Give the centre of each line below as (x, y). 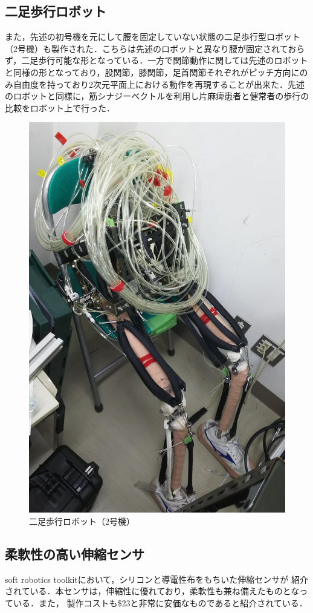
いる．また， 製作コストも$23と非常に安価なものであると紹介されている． (160, 603)
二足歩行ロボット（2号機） (82, 521)
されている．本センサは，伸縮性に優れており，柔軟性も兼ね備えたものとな (152, 591)
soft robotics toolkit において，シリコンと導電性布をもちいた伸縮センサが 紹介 (157, 579)
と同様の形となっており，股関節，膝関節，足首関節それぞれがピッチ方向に (152, 72)
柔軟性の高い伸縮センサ (75, 554)
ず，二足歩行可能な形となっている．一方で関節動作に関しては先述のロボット (156, 60)
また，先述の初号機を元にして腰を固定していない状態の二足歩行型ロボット (153, 37)
